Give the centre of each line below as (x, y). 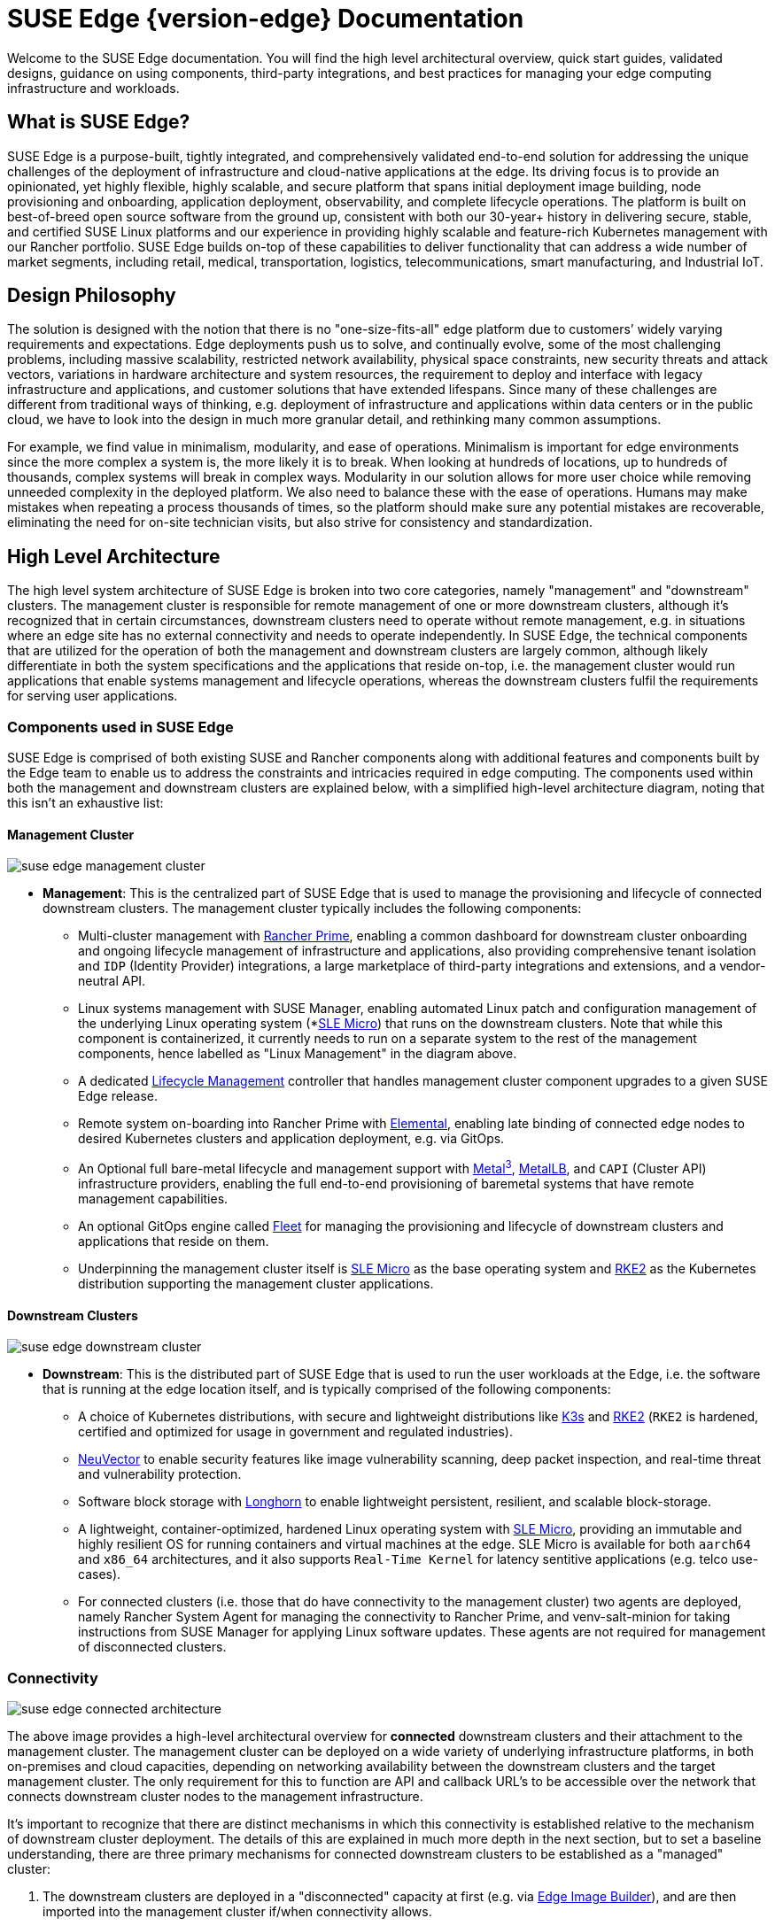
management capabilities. (153, 1198)
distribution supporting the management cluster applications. (256, 1283)
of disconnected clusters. (152, 1647)
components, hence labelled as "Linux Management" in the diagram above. (298, 1054)
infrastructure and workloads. (93, 88)
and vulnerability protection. (160, 1474)
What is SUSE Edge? (99, 122)
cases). (100, 1574)
